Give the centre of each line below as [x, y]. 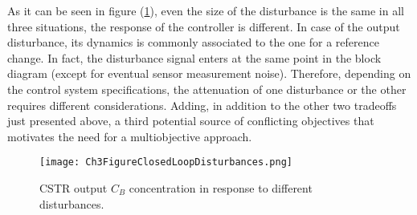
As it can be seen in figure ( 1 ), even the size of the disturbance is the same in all [206, 10]
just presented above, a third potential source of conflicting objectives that [191, 121]
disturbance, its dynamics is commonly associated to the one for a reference [193, 42]
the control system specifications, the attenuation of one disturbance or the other [207, 89]
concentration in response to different [221, 188]
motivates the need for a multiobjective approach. [130, 136]
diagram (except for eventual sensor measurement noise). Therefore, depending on [209, 73]
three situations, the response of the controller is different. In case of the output [204, 26]
